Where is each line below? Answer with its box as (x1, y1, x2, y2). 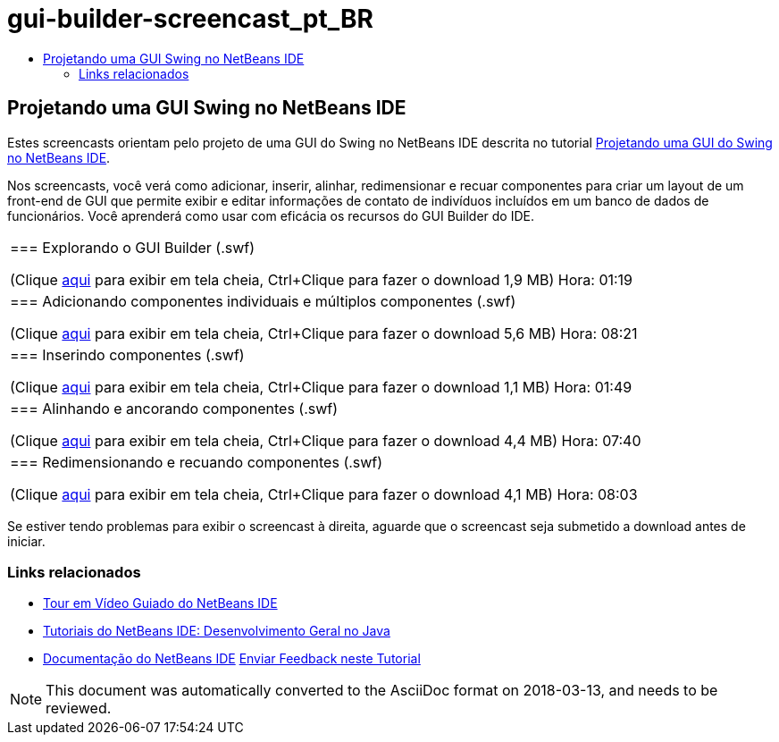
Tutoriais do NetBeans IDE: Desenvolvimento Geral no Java (43, 623, 390, 639)
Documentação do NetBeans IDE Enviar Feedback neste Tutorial (43, 651, 421, 667)
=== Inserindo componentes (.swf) (10, 345, 245, 364)
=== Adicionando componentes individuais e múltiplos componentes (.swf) (10, 291, 516, 310)
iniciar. (7, 533, 46, 549)
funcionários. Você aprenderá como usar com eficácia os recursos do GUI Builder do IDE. (7, 207, 535, 223)
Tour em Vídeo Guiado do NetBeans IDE (43, 595, 278, 611)
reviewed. (46, 699, 112, 718)
